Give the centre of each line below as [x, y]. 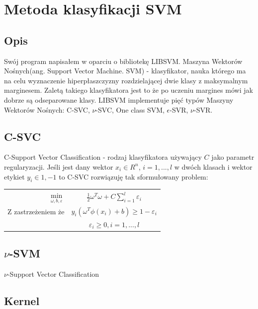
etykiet [14, 176]
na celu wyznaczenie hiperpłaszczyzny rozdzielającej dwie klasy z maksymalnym [126, 80]
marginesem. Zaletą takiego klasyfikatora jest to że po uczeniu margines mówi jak [129, 90]
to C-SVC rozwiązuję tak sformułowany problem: [133, 176]
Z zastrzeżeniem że [36, 211]
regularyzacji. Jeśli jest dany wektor [59, 166]
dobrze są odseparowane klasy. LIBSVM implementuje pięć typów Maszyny [119, 99]
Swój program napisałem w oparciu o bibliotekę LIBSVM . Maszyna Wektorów [123, 61]
